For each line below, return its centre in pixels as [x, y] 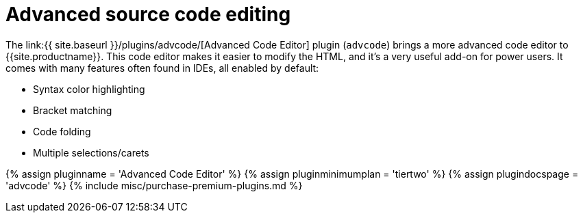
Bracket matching [73, 110]
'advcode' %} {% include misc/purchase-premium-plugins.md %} [154, 185]
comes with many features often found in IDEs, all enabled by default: [162, 68]
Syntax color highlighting [89, 89]
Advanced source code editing [148, 14]
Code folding [62, 131]
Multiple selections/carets [91, 152]
